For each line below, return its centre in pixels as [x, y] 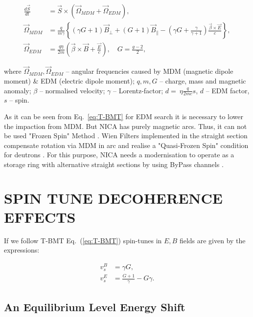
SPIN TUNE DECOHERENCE [113, 198]
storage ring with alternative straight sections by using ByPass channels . [114, 164]
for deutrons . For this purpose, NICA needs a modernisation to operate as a [119, 155]
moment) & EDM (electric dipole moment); [69, 80]
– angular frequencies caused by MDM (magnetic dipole [149, 71]
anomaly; [18, 90]
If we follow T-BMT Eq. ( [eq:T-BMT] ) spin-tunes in [83, 240]
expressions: [22, 250]
